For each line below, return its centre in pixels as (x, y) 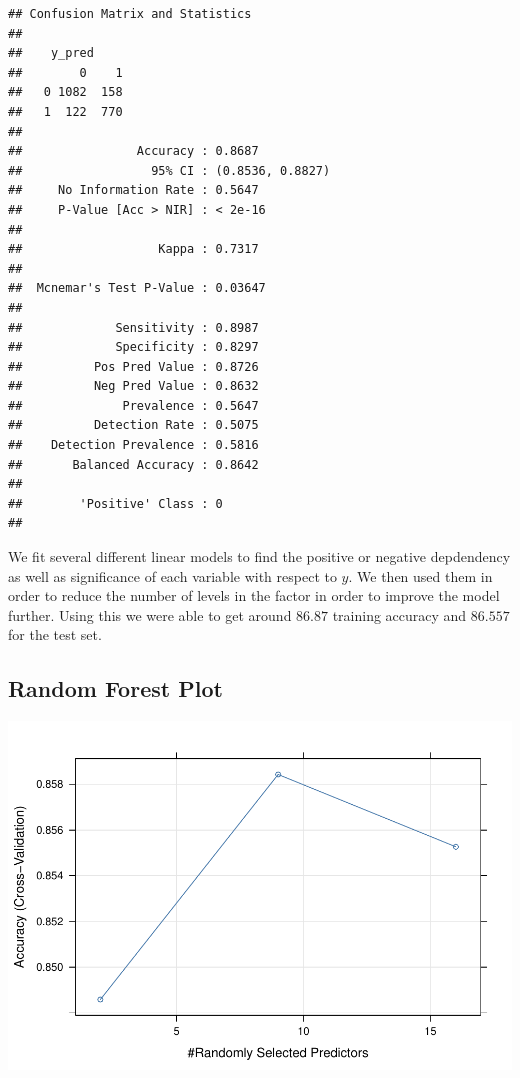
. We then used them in (420, 575)
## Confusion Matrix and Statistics (130, 14)
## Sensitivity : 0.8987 (133, 327)
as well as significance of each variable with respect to (172, 575)
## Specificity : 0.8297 (133, 347)
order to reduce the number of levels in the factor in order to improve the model (254, 595)
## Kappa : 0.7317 (133, 249)
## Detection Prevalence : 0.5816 (133, 445)
